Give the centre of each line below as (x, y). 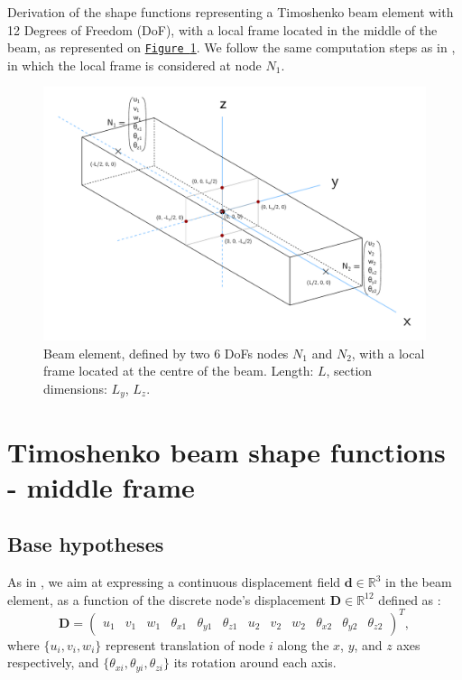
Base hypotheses (86, 544)
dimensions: (75, 388)
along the (303, 644)
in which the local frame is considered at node (134, 65)
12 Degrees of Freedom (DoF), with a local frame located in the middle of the (222, 29)
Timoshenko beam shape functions (226, 451)
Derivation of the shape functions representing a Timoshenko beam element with (231, 12)
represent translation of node (185, 644)
